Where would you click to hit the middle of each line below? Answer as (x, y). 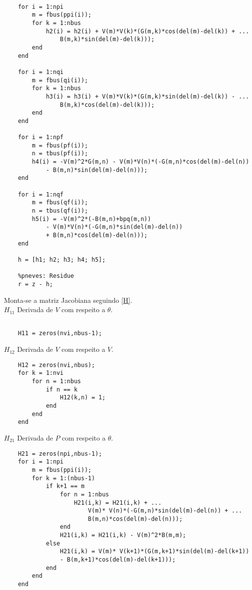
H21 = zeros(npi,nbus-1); (60, 454)
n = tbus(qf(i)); (60, 211)
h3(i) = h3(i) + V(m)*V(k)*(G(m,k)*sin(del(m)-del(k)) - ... (148, 96)
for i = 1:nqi (41, 72)
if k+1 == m (65, 486)
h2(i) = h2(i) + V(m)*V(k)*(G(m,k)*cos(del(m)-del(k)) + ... (148, 31)
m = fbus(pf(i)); (60, 145)
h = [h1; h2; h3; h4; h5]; (62, 260)
